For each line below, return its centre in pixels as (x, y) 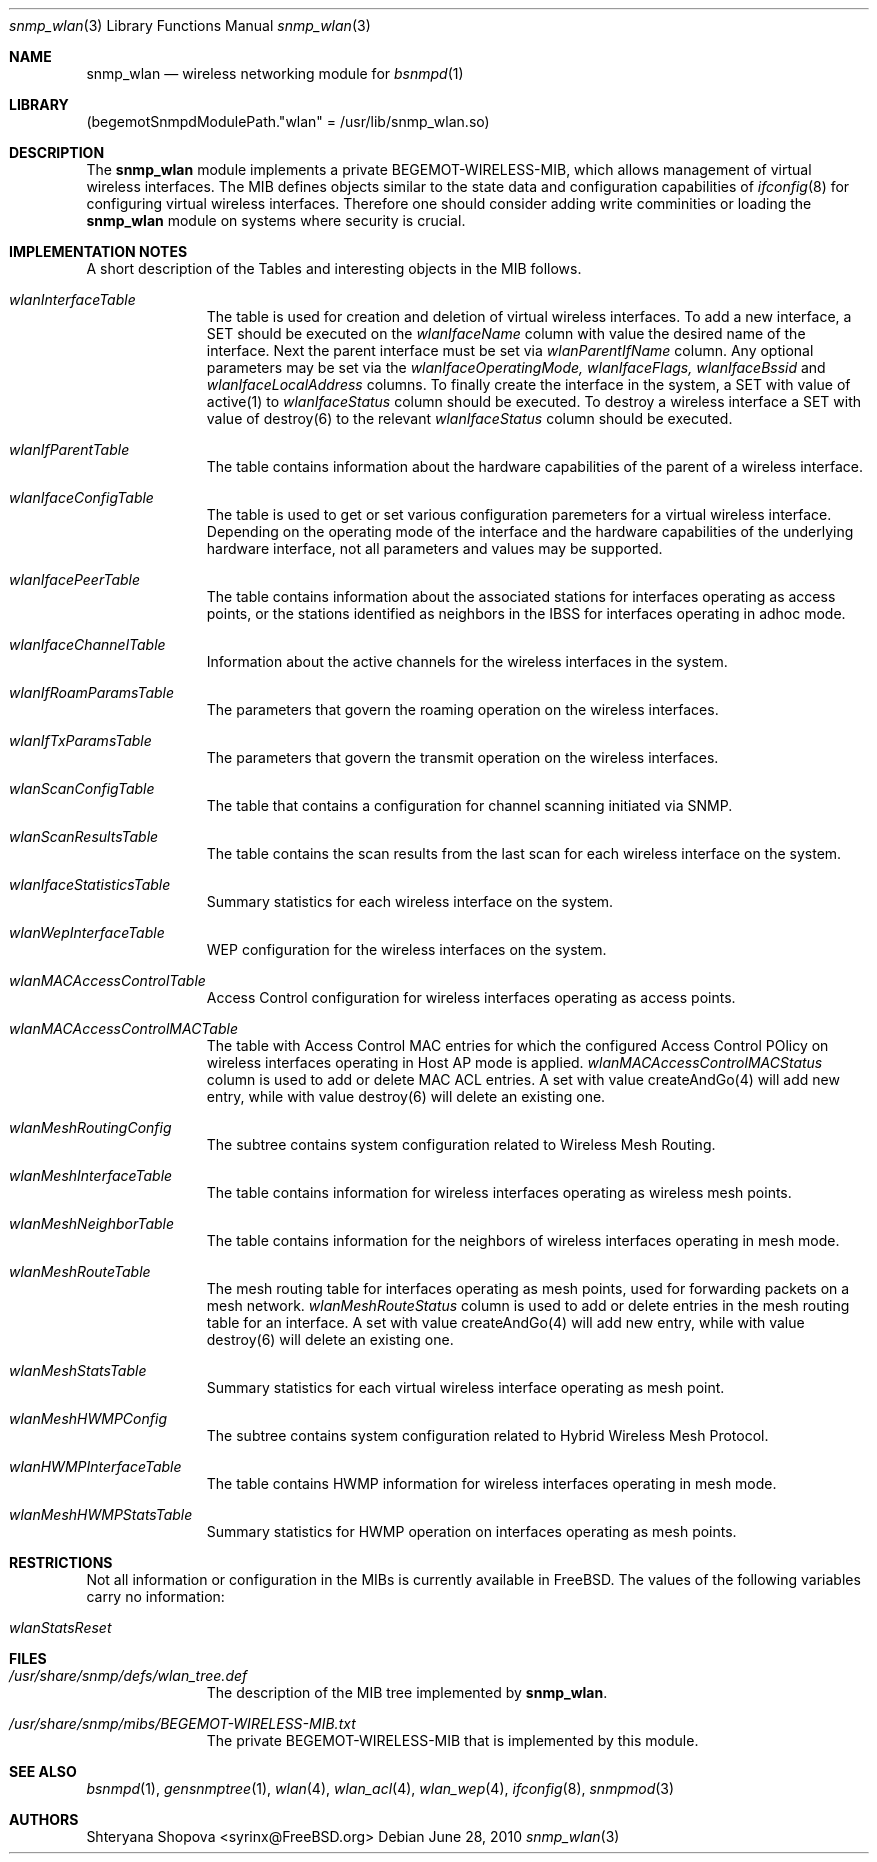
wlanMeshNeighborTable (91, 1223)
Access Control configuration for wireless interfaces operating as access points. (471, 997)
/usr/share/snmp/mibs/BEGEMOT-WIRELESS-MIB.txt (182, 1723)
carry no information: (155, 1596)
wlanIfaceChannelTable (87, 644)
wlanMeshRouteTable (80, 1271)
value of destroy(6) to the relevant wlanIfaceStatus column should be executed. (469, 418)
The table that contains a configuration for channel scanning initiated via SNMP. (469, 805)
